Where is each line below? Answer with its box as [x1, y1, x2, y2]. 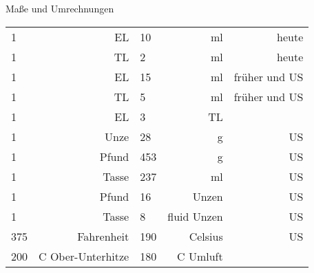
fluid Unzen [167, 208, 223, 224]
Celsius [189, 228, 223, 244]
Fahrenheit [77, 228, 129, 244]
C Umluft [177, 248, 223, 264]
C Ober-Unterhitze [39, 248, 129, 264]
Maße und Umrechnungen [6, 1, 114, 15]
